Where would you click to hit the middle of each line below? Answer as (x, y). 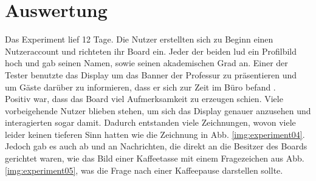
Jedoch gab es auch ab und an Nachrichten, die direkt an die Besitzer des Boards (156, 146)
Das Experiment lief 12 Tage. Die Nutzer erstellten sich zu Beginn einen (139, 39)
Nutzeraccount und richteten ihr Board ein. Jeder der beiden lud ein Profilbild (151, 51)
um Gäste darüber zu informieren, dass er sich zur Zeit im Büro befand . (140, 87)
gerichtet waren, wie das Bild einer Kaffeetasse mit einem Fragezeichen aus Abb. (155, 158)
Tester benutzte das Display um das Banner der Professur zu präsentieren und (151, 74)
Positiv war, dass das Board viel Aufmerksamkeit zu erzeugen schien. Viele (144, 99)
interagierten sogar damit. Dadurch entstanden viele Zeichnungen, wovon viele (150, 122)
